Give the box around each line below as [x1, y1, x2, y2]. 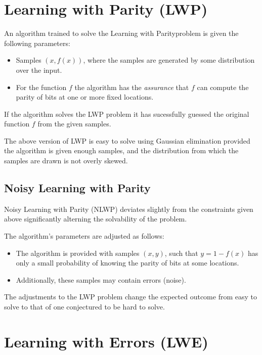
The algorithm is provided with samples [16, 247, 140, 258]
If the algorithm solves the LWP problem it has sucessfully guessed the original [4, 108, 249, 119]
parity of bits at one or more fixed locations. [16, 92, 154, 102]
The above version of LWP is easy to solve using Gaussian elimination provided [4, 135, 250, 146]
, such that [164, 247, 198, 258]
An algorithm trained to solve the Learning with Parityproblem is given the [4, 28, 239, 38]
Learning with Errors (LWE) [4, 331, 208, 351]
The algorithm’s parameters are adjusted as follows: [4, 231, 164, 241]
